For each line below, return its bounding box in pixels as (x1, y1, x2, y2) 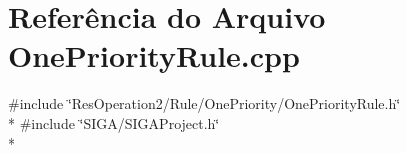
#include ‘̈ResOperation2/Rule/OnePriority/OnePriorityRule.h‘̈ (8, 93, 401, 114)
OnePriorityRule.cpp (8, 35, 300, 76)
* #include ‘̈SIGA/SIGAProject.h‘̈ (8, 112, 220, 133)
